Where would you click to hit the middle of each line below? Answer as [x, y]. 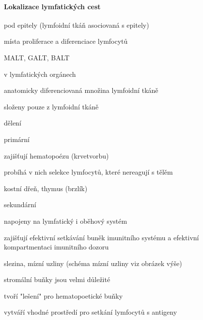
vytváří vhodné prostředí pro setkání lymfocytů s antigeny [91, 312]
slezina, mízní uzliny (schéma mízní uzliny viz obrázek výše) [93, 263]
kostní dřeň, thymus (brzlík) [46, 188]
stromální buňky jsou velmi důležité [57, 279]
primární [17, 139]
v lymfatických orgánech [40, 74]
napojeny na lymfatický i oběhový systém [66, 221]
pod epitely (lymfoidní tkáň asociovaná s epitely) [77, 25]
